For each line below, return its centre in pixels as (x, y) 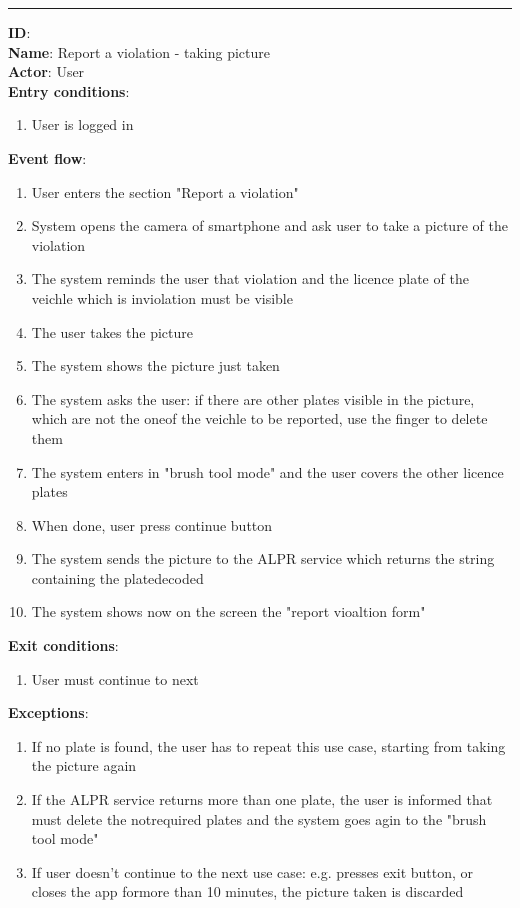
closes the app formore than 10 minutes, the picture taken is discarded (247, 891)
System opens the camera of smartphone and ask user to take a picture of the (269, 225)
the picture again (84, 765)
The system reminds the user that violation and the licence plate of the (250, 278)
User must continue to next (115, 678)
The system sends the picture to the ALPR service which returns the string (263, 558)
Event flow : (47, 157)
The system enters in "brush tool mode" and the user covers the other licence (267, 471)
